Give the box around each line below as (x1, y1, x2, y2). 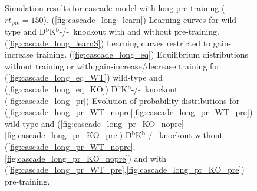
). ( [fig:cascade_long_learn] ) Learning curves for (43, 13, 219, 25)
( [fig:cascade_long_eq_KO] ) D (5, 83, 118, 95)
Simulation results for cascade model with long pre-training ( (5, 2, 225, 14)
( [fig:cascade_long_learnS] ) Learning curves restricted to (5, 36, 211, 49)
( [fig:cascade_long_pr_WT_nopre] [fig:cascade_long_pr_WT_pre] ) (5, 106, 253, 118)
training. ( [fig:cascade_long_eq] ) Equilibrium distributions (35, 48, 248, 61)
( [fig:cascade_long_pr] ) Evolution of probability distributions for (5, 94, 240, 106)
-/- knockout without (145, 129, 223, 141)
